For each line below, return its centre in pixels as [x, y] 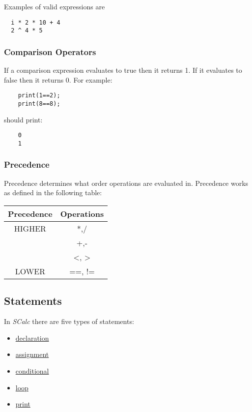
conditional [32, 370]
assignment [32, 354]
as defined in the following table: [53, 192]
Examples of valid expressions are [55, 6]
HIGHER [30, 228]
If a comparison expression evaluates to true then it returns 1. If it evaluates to [123, 70]
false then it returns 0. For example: [58, 79]
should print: [23, 119]
